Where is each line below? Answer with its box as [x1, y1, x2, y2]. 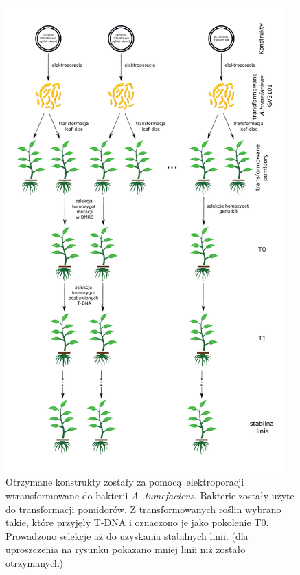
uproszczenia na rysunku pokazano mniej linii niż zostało [5, 542, 246, 556]
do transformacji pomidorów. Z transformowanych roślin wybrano [5, 501, 281, 516]
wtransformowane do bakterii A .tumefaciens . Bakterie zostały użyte [5, 488, 295, 502]
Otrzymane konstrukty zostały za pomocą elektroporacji [5, 475, 244, 489]
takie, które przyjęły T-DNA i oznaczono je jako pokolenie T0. [5, 515, 269, 530]
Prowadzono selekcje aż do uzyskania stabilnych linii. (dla [5, 528, 249, 543]
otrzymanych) [5, 555, 64, 569]
